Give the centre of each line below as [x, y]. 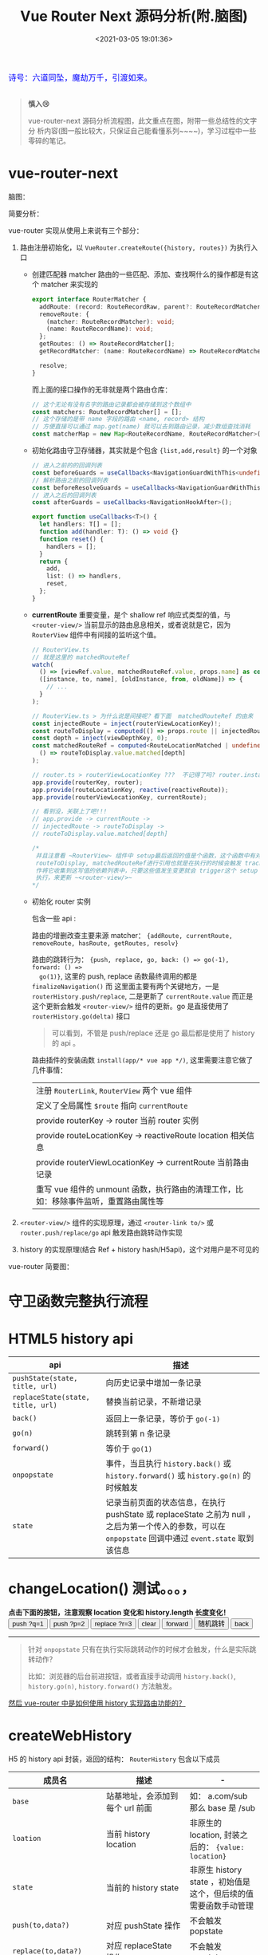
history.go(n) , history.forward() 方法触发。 [102, 1686]
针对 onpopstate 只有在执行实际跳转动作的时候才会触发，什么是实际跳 [142, 1650]
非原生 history [215, 1870]
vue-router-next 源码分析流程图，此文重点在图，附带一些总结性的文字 [142, 120]
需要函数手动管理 [221, 1906]
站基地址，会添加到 [142, 1796]
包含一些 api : [54, 919]
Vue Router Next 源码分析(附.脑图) [134, 16]
